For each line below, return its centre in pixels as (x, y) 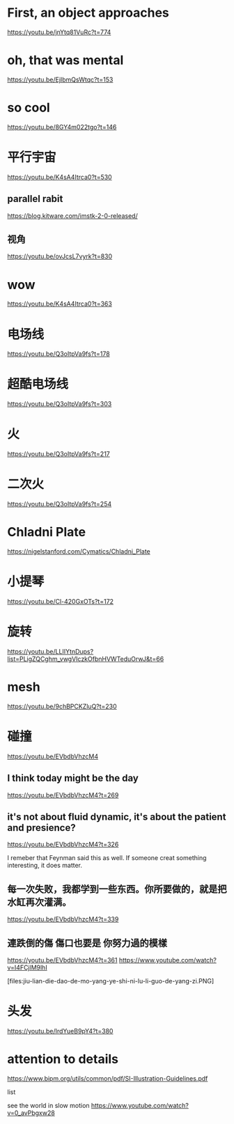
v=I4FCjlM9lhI (27, 967)
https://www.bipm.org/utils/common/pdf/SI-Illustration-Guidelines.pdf (108, 1078)
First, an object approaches (88, 13)
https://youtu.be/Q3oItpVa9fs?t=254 (60, 504)
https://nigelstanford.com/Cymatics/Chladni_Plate (79, 551)
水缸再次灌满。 (39, 902)
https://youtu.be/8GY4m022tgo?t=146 (62, 127)
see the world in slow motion (48, 1105)
